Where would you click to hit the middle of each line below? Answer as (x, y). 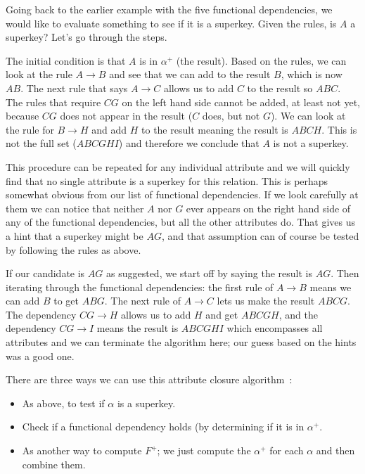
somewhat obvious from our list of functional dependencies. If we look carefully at (182, 194)
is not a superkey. (311, 143)
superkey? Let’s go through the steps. (87, 37)
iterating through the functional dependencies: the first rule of (140, 287)
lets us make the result (266, 301)
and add (109, 129)
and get (222, 314)
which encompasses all (275, 328)
